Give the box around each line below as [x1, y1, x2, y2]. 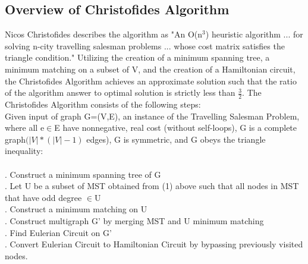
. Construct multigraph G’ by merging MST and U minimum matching [5, 214, 264, 227]
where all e [5, 121, 45, 134]
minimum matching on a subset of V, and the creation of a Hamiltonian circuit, [5, 62, 296, 75]
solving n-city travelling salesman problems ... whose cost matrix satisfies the [5, 39, 285, 52]
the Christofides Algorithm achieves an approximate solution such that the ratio [5, 74, 297, 87]
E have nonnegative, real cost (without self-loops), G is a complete [54, 121, 297, 134]
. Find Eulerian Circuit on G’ [5, 226, 112, 238]
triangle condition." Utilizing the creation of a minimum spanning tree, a [5, 51, 270, 64]
